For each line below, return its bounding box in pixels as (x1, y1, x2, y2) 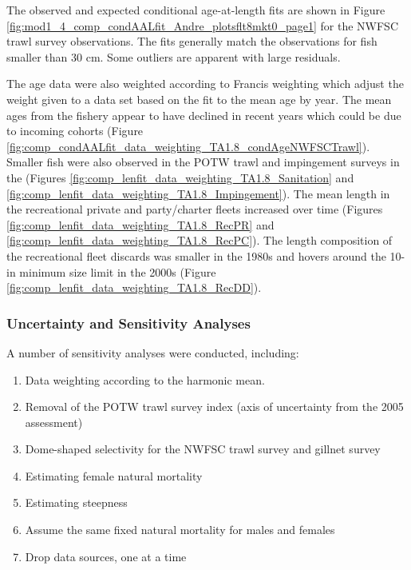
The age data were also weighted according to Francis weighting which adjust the (6, 75, 404, 92)
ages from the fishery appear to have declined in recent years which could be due (6, 106, 401, 123)
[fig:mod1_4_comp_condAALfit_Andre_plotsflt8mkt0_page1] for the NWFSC (6, 17, 399, 34)
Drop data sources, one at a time (25, 548, 187, 564)
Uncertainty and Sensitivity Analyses (6, 313, 251, 333)
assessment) (25, 413, 83, 430)
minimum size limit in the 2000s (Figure (19, 263, 216, 280)
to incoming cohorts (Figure (6, 122, 144, 139)
